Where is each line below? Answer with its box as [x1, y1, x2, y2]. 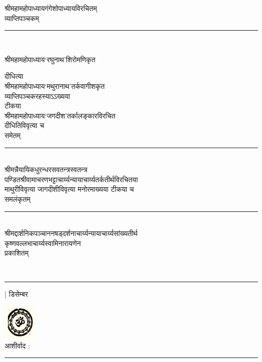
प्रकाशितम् [5, 248, 29, 258]
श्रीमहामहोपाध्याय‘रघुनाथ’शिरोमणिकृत [5, 54, 96, 64]
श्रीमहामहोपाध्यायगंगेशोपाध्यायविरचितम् [5, 3, 97, 13]
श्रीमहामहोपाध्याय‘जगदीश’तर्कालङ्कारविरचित [5, 110, 116, 120]
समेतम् [5, 130, 21, 140]
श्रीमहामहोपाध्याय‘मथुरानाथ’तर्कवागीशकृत [5, 80, 105, 91]
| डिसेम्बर [5, 289, 28, 299]
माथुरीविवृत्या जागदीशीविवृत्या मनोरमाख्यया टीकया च [5, 184, 134, 194]
